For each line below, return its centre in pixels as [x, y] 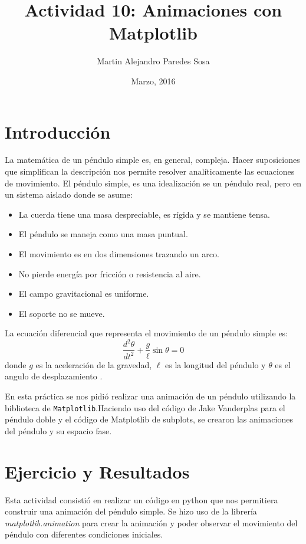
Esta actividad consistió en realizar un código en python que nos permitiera [142, 499]
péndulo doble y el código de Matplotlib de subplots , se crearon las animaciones [149, 419]
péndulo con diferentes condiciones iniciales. [84, 534]
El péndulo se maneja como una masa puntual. [103, 234]
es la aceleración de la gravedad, [94, 364]
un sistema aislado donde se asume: [69, 194]
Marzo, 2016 [153, 81]
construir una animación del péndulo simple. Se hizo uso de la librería [131, 511]
